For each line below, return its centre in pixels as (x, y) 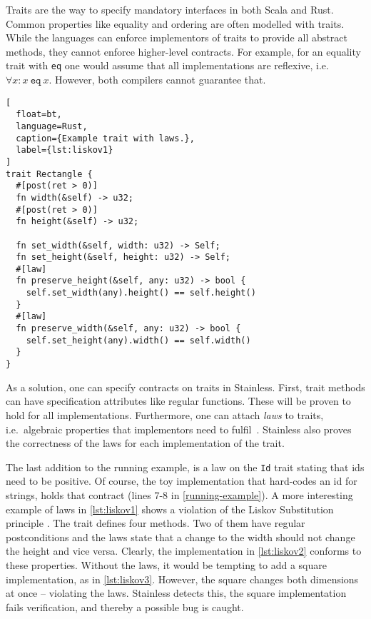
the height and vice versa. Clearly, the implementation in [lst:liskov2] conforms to (184, 551)
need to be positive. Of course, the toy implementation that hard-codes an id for (182, 481)
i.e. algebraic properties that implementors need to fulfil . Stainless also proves (179, 429)
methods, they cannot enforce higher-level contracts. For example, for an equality (183, 51)
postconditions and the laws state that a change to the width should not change (181, 537)
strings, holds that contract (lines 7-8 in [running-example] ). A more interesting (179, 494)
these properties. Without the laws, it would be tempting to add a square (166, 564)
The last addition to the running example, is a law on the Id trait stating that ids (185, 467)
